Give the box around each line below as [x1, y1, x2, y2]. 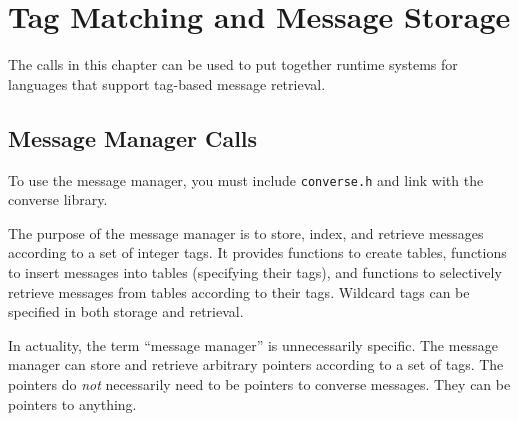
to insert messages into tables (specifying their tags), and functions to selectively [8, 261, 502, 282]
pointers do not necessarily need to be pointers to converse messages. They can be [8, 373, 511, 394]
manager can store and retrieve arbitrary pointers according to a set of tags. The [8, 354, 504, 375]
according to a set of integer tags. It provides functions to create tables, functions [8, 242, 507, 263]
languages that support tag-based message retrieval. [8, 73, 326, 94]
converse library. [8, 189, 108, 210]
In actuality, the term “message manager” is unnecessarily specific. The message [8, 334, 498, 355]
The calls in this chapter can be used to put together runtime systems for [8, 54, 458, 75]
